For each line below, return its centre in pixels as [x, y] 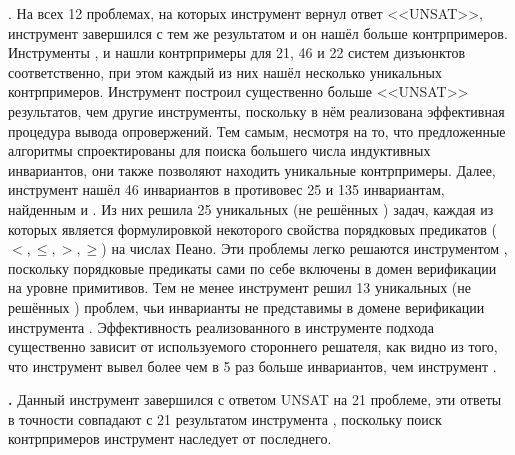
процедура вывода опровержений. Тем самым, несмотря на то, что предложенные [257, 130]
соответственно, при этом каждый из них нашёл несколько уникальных [225, 71]
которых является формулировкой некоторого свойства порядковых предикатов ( [252, 228]
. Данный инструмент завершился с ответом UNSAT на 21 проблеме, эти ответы [255, 399]
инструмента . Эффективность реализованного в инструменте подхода [221, 326]
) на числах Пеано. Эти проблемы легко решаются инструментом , [304, 248]
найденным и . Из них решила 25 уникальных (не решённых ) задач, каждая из [251, 208]
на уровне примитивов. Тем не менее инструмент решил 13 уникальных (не [240, 287]
